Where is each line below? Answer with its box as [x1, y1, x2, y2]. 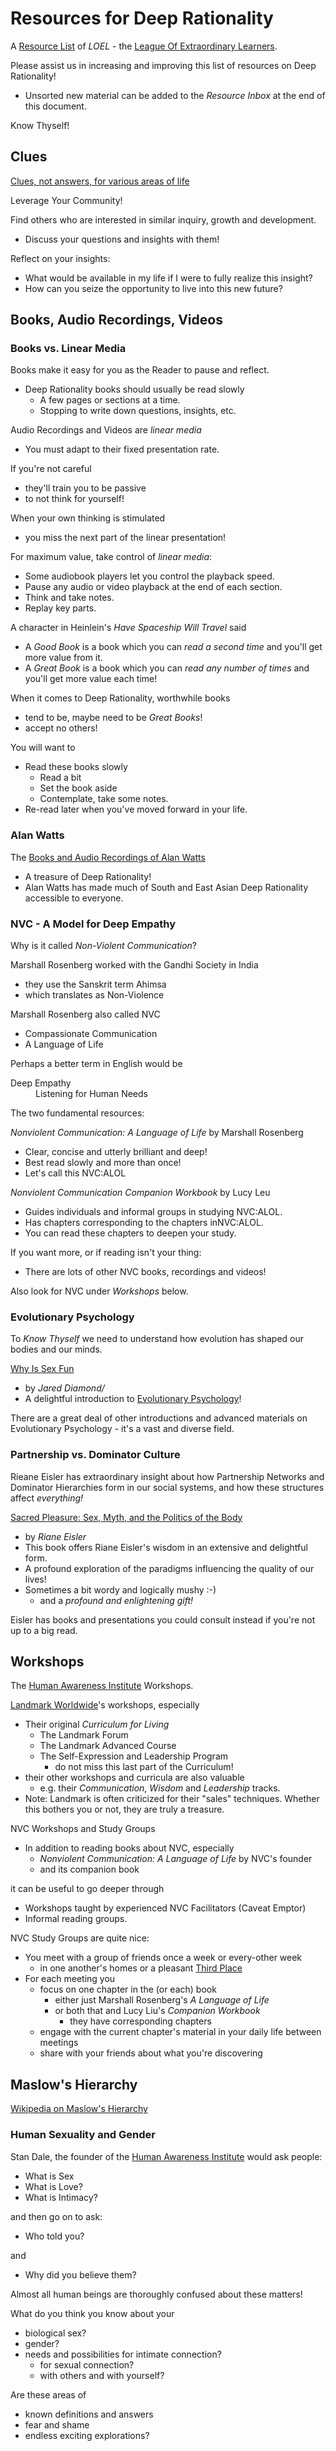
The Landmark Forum [39, 1729, 129, 1741]
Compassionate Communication [24, 1028, 158, 1040]
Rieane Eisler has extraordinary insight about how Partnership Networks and [10, 1470, 325, 1482]
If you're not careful [10, 463, 92, 475]
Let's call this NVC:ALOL [24, 1167, 127, 1179]
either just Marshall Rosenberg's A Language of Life [54, 1994, 270, 2006]
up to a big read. [10, 1624, 78, 1636]
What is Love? [24, 2180, 83, 2192]
